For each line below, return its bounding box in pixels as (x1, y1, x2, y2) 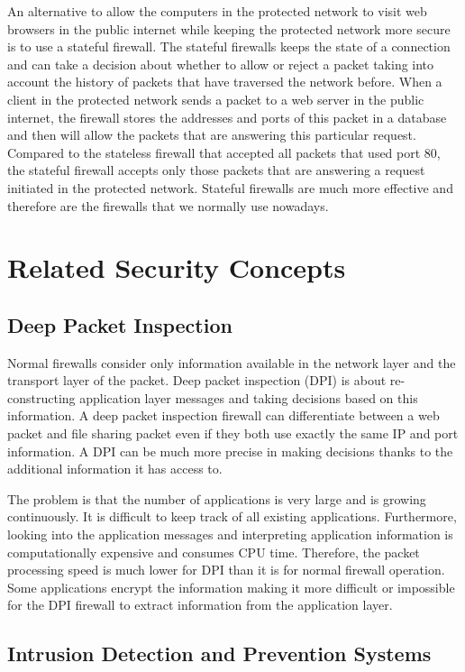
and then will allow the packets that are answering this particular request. (7, 125, 416, 144)
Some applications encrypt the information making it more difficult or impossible (7, 577, 455, 596)
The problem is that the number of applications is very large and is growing (7, 489, 426, 508)
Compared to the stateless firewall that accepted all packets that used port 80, (7, 143, 441, 161)
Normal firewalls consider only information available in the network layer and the (7, 353, 456, 372)
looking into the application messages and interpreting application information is (7, 525, 453, 544)
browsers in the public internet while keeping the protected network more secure (7, 19, 451, 38)
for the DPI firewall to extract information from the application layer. (7, 595, 393, 614)
